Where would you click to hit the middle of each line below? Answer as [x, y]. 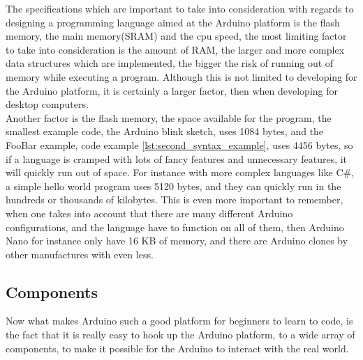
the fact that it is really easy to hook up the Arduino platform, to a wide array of [180, 335]
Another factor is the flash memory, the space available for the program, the [169, 117]
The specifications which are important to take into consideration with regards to [180, 8]
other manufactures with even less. [80, 254]
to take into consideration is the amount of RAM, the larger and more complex [175, 49]
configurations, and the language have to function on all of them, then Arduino [175, 227]
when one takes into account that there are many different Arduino [149, 213]
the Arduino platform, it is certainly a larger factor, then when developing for [172, 90]
